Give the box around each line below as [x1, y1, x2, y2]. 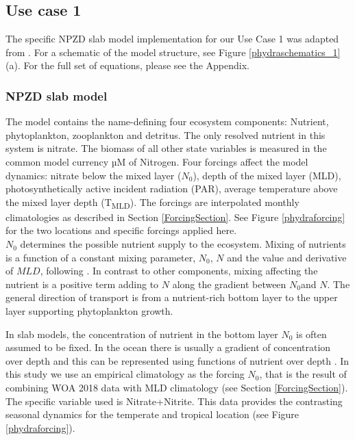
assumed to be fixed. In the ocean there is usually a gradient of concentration [5, 340, 331, 354]
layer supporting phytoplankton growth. [5, 304, 173, 318]
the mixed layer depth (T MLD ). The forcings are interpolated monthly [5, 194, 299, 211]
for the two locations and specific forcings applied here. [5, 223, 237, 237]
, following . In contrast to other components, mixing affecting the [40, 263, 318, 278]
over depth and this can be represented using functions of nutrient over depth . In [5, 353, 350, 367]
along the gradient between [172, 276, 286, 291]
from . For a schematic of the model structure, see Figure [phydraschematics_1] [5, 44, 341, 59]
